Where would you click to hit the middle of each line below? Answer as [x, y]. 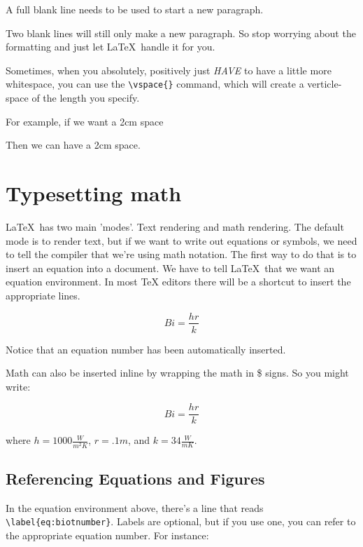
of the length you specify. [86, 98]
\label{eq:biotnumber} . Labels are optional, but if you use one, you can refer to [181, 521]
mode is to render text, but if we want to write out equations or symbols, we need [181, 240]
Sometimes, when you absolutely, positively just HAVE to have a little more [169, 70]
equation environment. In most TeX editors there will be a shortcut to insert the [178, 282]
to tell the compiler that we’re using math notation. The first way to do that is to [181, 254]
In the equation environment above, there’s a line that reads [135, 507]
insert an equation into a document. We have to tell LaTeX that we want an [170, 268]
